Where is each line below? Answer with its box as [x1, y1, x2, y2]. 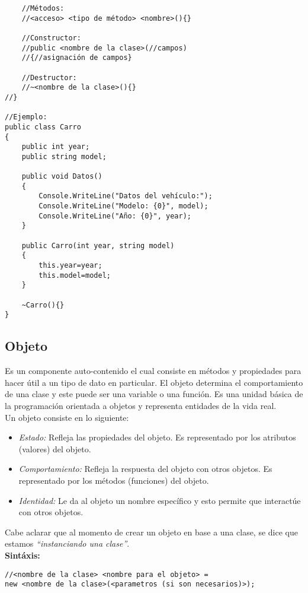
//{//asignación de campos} [21, 53, 132, 62]
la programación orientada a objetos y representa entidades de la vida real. [5, 399, 277, 411]
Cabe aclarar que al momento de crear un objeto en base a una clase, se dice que [5, 525, 298, 538]
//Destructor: [21, 73, 77, 82]
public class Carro [5, 122, 81, 131]
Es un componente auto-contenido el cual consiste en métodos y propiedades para [5, 364, 301, 377]
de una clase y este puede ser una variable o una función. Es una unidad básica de [5, 388, 303, 400]
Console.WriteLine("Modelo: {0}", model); [38, 202, 208, 211]
